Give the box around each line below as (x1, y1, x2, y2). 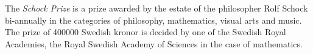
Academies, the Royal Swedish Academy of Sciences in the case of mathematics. (5, 37, 303, 50)
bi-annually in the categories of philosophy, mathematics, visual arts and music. (5, 13, 302, 26)
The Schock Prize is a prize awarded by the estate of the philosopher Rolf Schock (5, 2, 308, 14)
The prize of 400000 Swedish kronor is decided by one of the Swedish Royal (5, 25, 286, 38)
